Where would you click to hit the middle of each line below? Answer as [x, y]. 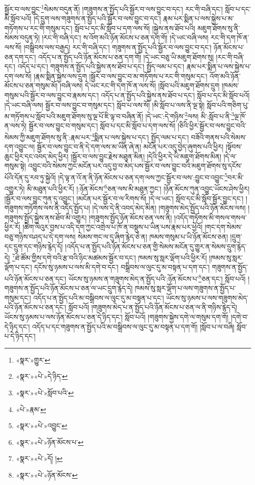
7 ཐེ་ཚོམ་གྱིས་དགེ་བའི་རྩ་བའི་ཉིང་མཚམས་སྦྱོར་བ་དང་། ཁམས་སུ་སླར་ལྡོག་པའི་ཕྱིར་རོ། [109, 257]
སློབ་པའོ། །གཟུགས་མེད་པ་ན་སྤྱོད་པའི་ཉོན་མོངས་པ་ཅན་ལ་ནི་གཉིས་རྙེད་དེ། [153, 307]
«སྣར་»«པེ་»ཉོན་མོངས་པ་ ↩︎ [50, 442]
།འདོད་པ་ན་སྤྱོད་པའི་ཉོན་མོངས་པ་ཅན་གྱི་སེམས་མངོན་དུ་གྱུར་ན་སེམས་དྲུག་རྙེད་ [156, 246]
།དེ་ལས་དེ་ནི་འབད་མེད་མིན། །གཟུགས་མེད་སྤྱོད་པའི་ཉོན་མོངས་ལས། [169, 208]
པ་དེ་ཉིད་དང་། [20, 336]
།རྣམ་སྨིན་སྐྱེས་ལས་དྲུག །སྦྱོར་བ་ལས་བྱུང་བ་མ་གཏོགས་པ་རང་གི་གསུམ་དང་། [120, 76]
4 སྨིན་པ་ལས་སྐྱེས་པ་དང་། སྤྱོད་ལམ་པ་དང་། [140, 136]
